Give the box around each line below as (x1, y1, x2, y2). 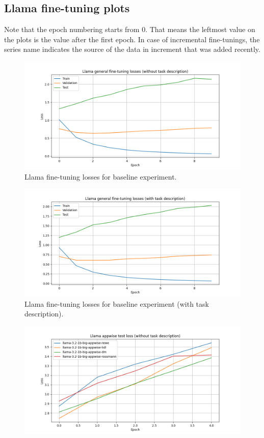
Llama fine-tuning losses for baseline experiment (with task (24, 298, 209, 309)
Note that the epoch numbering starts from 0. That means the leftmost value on (4, 24, 255, 35)
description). (24, 308, 64, 319)
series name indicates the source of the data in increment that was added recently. (4, 44, 260, 54)
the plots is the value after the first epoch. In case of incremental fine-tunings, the (4, 34, 260, 44)
